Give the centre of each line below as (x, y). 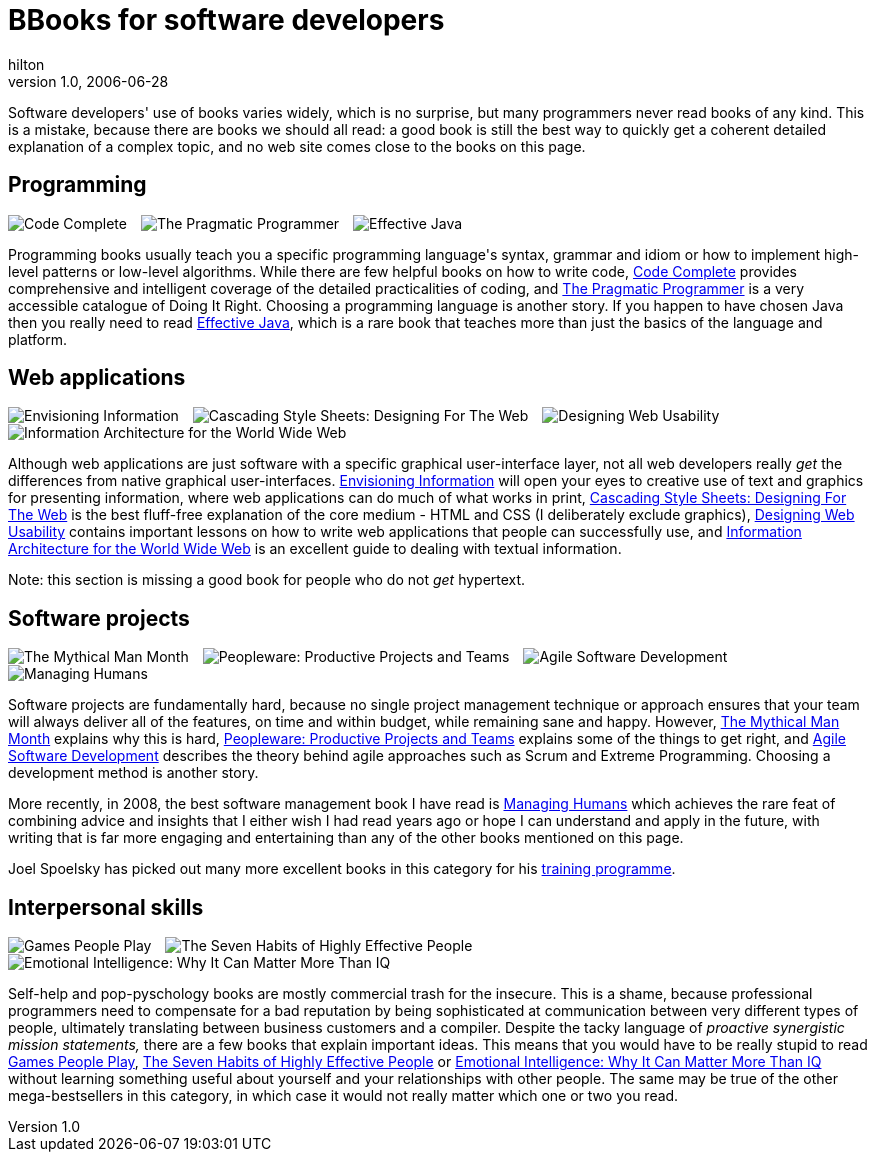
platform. (38, 339)
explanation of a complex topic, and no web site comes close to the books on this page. (297, 146)
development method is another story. (133, 773)
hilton (26, 64)
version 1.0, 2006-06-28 (88, 81)
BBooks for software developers (226, 20)
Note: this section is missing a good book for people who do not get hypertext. (267, 580)
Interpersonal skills (106, 907)
